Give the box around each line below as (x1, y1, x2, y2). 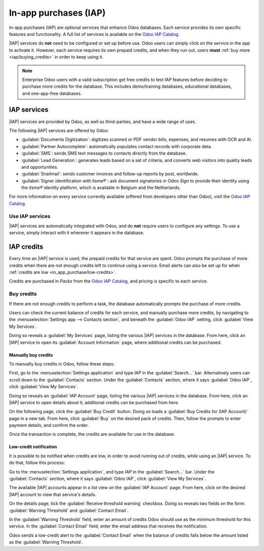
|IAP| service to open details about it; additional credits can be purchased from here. (9, 399, 179, 405)
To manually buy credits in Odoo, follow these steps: (9, 361, 115, 367)
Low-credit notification (9, 444, 57, 450)
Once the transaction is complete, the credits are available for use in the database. (9, 431, 176, 437)
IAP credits (9, 243, 44, 251)
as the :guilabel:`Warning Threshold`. (9, 539, 84, 545)
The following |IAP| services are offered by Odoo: (9, 128, 109, 133)
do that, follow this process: (9, 460, 66, 466)
